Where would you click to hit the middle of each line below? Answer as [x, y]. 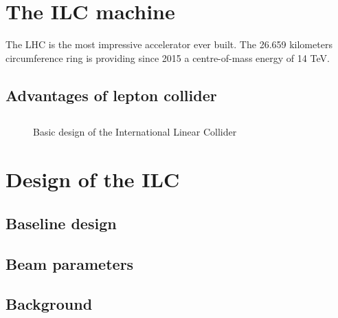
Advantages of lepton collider [111, 95]
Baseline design [61, 223]
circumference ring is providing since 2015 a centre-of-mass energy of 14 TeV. [168, 57]
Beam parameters [70, 263]
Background [49, 304]
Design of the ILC [93, 179]
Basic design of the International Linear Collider [135, 132]
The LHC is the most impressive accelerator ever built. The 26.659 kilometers [169, 44]
